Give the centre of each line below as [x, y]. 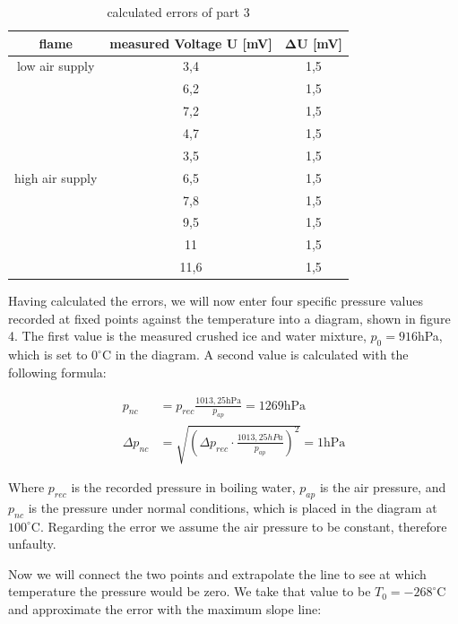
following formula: [57, 372]
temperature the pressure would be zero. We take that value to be [190, 591]
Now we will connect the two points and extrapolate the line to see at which [217, 573]
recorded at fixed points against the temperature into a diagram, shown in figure [229, 318]
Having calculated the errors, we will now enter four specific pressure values [216, 301]
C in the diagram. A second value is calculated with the [255, 355]
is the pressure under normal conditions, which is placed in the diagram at [233, 507]
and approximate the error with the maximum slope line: [165, 608]
